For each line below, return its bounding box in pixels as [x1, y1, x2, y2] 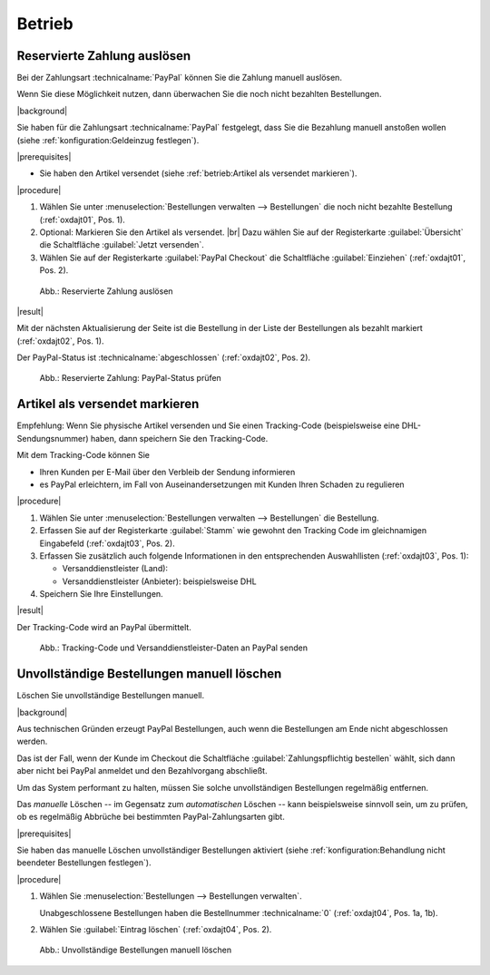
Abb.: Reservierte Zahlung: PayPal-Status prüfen [39, 373, 221, 384]
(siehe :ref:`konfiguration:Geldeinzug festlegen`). [16, 134, 200, 145]
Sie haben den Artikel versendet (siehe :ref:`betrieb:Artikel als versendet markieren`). [39, 168, 358, 179]
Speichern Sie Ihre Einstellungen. [39, 589, 163, 600]
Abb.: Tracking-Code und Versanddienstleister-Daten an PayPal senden [39, 642, 309, 653]
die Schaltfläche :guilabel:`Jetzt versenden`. [39, 239, 204, 250]
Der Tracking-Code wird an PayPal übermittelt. [16, 621, 192, 632]
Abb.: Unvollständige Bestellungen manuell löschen [39, 944, 231, 956]
